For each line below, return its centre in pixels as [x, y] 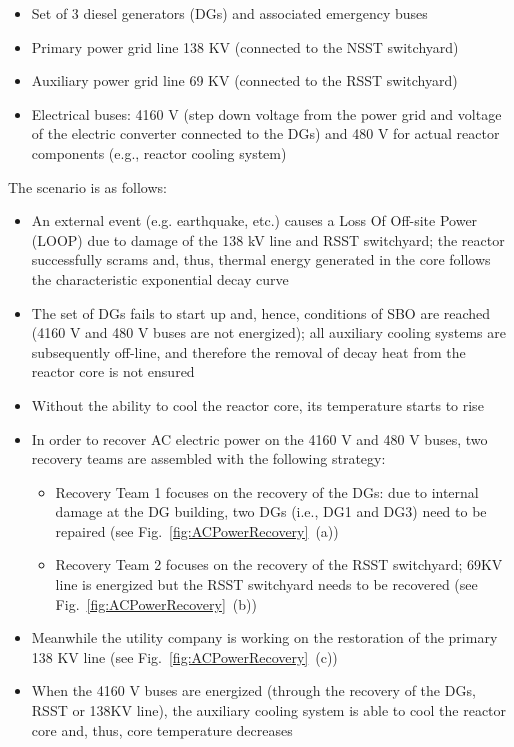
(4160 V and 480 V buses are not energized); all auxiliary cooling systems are [268, 332]
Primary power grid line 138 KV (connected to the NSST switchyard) [245, 46]
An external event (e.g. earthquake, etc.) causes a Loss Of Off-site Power [254, 220]
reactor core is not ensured [113, 371]
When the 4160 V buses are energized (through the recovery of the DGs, [253, 690]
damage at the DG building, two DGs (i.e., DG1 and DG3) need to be [271, 511]
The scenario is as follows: [87, 186]
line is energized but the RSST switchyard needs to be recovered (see [266, 584]
